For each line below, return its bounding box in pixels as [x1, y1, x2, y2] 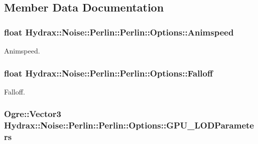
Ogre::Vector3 [4, 107, 61, 120]
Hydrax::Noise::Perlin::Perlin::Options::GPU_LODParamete [4, 119, 254, 131]
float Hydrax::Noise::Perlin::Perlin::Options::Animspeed [4, 25, 234, 38]
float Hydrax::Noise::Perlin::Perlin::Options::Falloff [4, 66, 213, 79]
